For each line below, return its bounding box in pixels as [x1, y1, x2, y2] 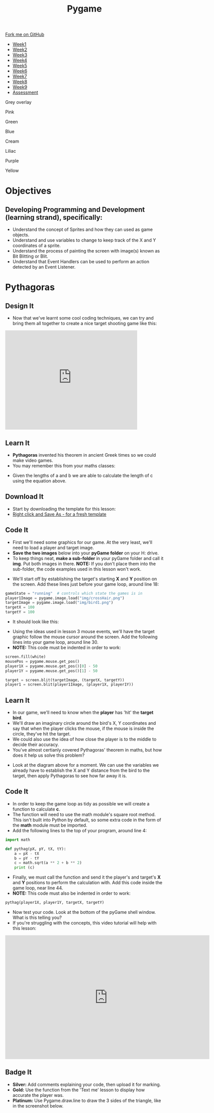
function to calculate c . [12, 806, 60, 812]
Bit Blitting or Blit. [12, 253, 49, 260]
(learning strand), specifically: [5, 213, 103, 222]
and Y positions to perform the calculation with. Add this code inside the [12, 880, 162, 886]
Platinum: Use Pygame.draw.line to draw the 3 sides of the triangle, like [12, 1097, 161, 1103]
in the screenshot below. [12, 1102, 64, 1109]
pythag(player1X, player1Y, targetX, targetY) [5, 900, 104, 905]
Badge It [5, 1068, 32, 1077]
